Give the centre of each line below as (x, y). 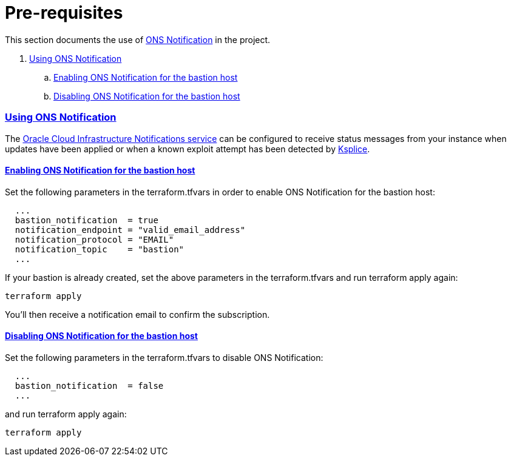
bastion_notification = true (86, 220)
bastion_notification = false (89, 385)
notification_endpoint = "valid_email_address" (130, 230)
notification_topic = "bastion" (100, 249)
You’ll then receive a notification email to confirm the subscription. (137, 314)
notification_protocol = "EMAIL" (94, 239)
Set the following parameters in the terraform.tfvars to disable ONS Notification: (164, 357)
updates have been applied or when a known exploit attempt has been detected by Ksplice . (188, 149)
